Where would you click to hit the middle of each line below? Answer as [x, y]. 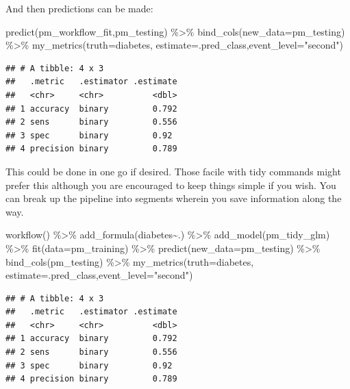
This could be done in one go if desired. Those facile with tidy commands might [173, 171]
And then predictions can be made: [79, 8]
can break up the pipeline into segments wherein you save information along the [174, 198]
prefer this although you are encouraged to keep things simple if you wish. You [171, 185]
